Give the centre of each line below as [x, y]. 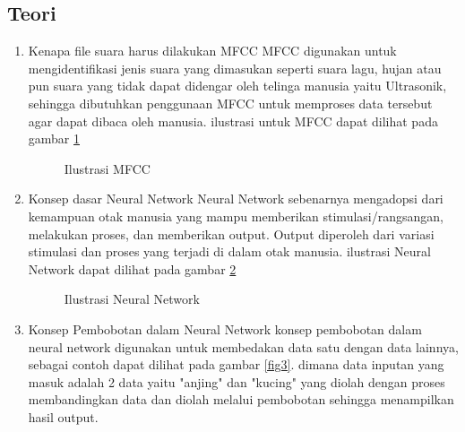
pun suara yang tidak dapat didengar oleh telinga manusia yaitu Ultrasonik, [237, 86]
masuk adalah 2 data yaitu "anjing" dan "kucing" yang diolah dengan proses [237, 381]
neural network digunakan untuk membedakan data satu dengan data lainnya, [243, 346]
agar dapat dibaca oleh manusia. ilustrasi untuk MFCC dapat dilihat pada [233, 121]
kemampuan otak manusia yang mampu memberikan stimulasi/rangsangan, [236, 216]
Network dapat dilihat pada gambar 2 [132, 268]
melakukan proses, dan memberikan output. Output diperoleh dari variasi [231, 233]
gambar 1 [54, 138]
